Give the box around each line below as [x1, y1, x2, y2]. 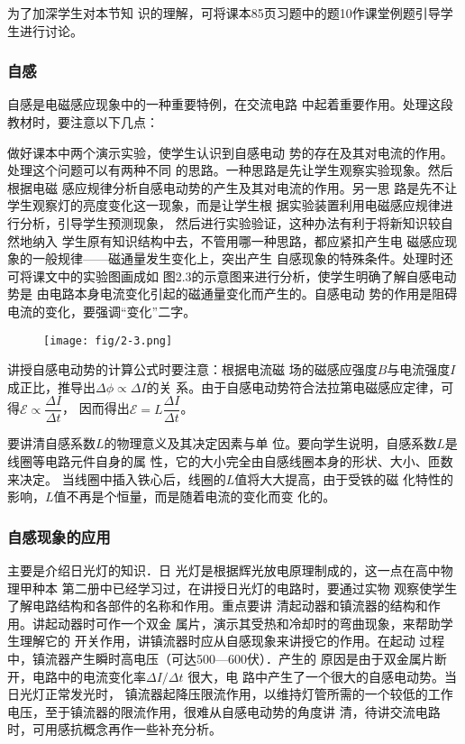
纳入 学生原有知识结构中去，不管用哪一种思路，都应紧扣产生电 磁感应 [32, 231, 445, 250]
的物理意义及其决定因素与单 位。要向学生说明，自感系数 [104, 434, 437, 453]
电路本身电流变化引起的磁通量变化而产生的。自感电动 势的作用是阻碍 [49, 284, 458, 303]
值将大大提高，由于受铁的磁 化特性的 [234, 469, 453, 488]
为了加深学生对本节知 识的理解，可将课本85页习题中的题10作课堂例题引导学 [7, 4, 453, 22]
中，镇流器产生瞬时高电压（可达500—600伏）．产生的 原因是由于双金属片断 [7, 649, 447, 667]
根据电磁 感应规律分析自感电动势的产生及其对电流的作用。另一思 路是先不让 [7, 178, 458, 197]
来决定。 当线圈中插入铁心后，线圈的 [7, 469, 226, 488]
